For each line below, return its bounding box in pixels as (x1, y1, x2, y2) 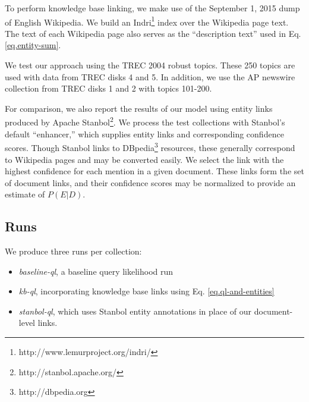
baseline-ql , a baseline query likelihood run (18, 265, 174, 277)
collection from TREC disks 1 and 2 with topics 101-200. (5, 82, 212, 95)
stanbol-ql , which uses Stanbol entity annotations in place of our (18, 304, 252, 317)
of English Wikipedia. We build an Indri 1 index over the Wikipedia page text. (5, 14, 289, 28)
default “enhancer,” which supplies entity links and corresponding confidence (5, 127, 284, 140)
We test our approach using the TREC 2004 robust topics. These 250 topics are (5, 59, 295, 71)
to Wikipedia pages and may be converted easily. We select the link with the (5, 153, 284, 165)
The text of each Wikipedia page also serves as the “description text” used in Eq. (5, 27, 301, 39)
